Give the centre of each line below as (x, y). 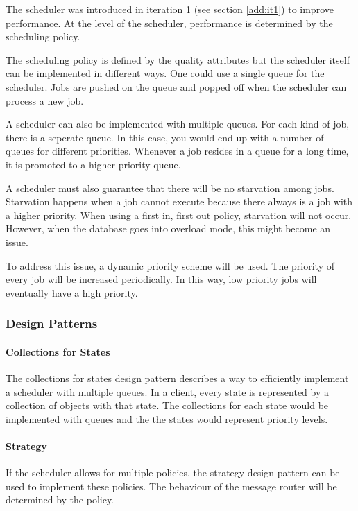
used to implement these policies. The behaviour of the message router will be (171, 486)
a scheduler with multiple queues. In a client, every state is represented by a (167, 391)
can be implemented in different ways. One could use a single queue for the (165, 73)
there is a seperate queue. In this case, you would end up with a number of (165, 137)
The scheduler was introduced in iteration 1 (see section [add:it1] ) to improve (170, 9)
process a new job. (45, 100)
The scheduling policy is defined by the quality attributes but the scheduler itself (178, 59)
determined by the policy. (60, 500)
